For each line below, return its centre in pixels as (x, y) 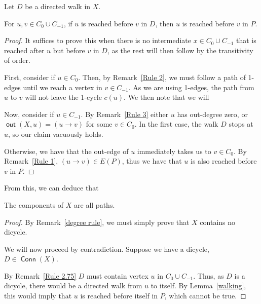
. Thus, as (209, 275)
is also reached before (224, 161)
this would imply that (38, 296)
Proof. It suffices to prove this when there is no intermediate (98, 40)
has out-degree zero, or (212, 114)
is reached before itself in (119, 296)
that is (246, 40)
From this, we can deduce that (51, 188)
